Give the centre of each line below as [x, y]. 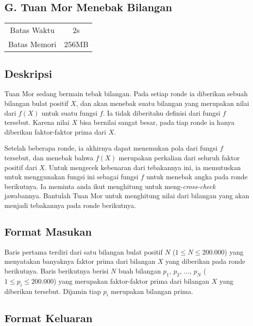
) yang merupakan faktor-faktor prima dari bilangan [131, 281]
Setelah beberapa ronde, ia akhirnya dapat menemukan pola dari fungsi [111, 148]
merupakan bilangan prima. [152, 291]
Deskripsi [28, 73]
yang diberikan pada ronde [205, 261]
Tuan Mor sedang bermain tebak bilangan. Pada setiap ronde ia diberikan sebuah [126, 94]
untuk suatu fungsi [69, 112]
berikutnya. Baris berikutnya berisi [57, 270]
